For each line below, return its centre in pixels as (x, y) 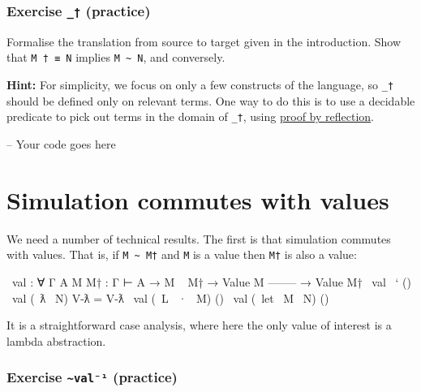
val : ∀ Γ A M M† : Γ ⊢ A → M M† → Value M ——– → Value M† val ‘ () (211, 281)
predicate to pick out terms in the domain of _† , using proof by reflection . (190, 116)
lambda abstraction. (56, 340)
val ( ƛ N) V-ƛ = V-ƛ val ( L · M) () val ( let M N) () (170, 297)
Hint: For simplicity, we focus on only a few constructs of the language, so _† (200, 85)
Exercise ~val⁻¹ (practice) (92, 377)
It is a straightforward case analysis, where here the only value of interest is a (199, 325)
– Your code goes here (61, 143)
